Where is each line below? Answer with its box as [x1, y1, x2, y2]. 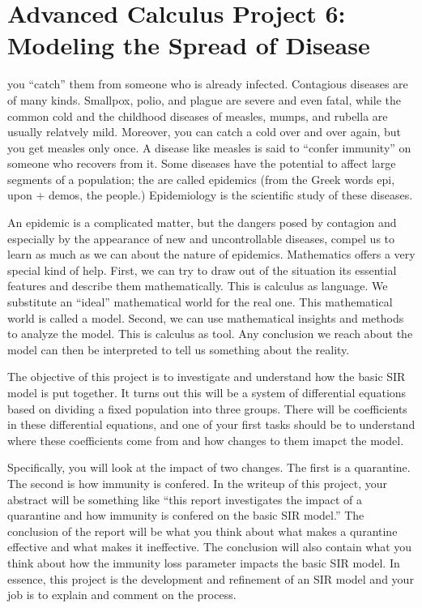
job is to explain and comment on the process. [7, 586, 237, 603]
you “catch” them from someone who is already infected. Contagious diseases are [7, 75, 408, 92]
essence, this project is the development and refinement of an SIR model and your [7, 570, 414, 587]
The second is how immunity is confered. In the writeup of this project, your [7, 474, 388, 491]
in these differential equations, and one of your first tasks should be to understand [7, 416, 416, 433]
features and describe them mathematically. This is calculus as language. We [7, 277, 388, 294]
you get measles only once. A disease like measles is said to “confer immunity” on [7, 139, 411, 156]
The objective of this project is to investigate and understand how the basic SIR [7, 368, 406, 385]
